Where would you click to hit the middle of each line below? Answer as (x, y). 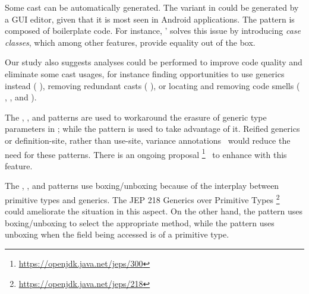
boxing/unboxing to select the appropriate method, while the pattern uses (140, 222)
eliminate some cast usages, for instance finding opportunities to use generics (145, 73)
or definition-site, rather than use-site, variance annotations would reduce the (148, 140)
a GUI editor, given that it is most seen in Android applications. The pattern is (150, 19)
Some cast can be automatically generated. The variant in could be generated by (152, 7)
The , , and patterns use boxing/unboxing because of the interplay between (142, 186)
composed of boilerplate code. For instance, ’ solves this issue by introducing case (153, 31)
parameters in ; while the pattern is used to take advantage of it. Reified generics (152, 129)
